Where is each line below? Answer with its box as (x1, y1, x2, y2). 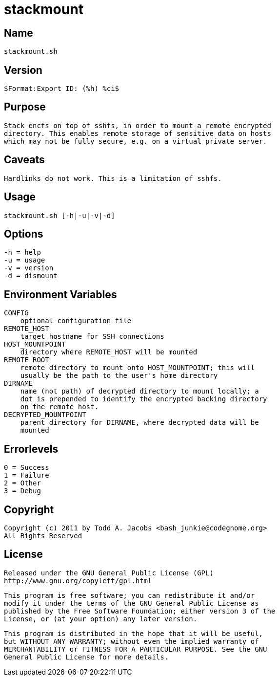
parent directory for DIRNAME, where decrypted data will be (20, 418, 259, 427)
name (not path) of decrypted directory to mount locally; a (20, 387, 259, 395)
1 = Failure (4, 471, 49, 480)
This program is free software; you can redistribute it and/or (4, 591, 255, 599)
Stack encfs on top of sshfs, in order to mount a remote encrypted (4, 121, 271, 130)
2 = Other (4, 479, 41, 487)
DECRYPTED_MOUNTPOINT (4, 411, 86, 419)
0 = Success (4, 463, 49, 472)
